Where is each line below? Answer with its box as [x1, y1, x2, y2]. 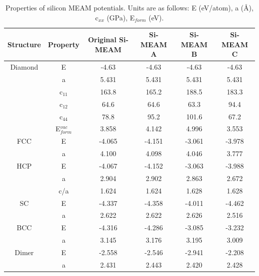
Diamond [10, 62, 38, 72]
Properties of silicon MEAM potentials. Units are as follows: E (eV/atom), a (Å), [5, 2, 254, 12]
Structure [7, 39, 41, 49]
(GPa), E [107, 12, 135, 22]
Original [88, 34, 117, 44]
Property [48, 39, 80, 49]
